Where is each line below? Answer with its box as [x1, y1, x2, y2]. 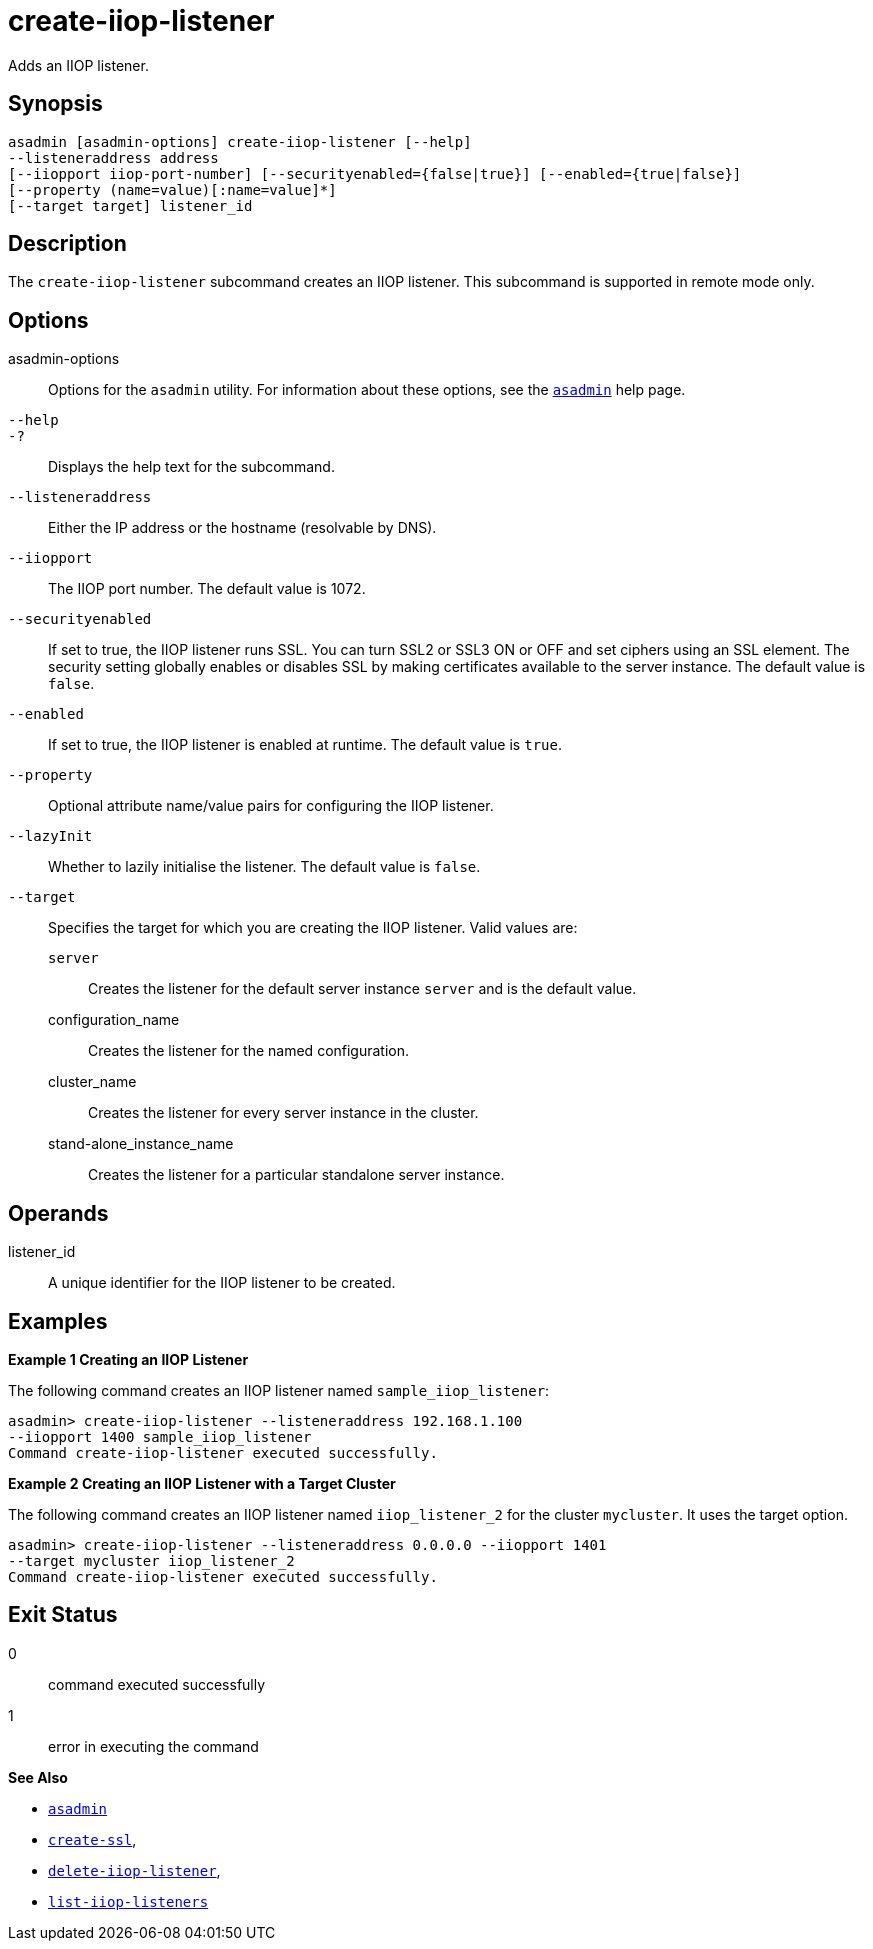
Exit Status [8, 1602, 118, 1628]
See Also [8, 1768, 68, 1786]
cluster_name [48, 1073, 137, 1091]
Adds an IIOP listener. [8, 56, 149, 74]
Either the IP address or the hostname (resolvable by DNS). [48, 519, 437, 537]
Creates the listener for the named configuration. [88, 1042, 410, 1060]
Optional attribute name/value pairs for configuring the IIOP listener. [48, 797, 494, 815]
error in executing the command [48, 1737, 259, 1755]
